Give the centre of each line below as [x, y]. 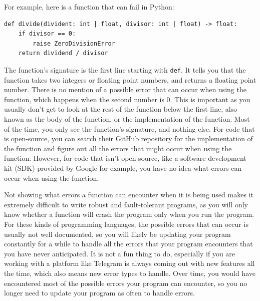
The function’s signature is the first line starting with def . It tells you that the [125, 69]
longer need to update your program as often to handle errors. [99, 293]
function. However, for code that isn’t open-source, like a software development [125, 158]
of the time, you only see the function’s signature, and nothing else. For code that [129, 128]
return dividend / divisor [63, 53]
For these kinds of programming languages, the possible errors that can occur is [126, 224]
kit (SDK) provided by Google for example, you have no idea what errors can [123, 168]
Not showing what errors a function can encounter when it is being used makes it [129, 195]
